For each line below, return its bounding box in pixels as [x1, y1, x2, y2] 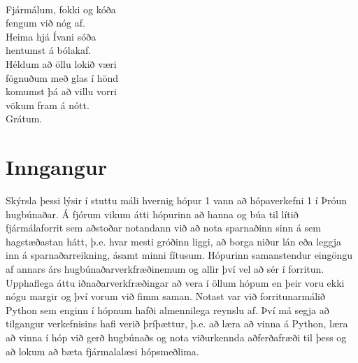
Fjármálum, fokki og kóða [6, 1, 116, 16]
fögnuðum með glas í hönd [6, 70, 119, 85]
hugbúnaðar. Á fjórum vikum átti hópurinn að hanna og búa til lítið [6, 206, 299, 221]
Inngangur [6, 152, 107, 181]
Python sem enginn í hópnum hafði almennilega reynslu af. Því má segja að [6, 302, 329, 317]
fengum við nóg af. [6, 15, 85, 30]
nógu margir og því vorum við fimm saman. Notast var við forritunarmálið [6, 289, 326, 304]
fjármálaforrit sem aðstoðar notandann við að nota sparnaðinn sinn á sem [6, 220, 321, 235]
